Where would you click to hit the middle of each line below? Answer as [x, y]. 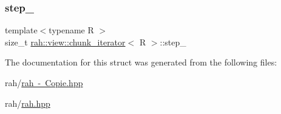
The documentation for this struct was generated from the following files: [141, 62]
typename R [71, 30]
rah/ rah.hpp [28, 103]
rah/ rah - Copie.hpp [44, 82]
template [21, 30]
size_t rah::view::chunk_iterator [65, 42]
